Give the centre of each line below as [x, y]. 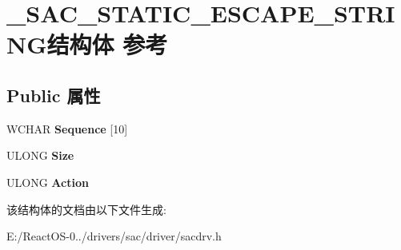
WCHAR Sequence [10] [67, 128]
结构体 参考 [107, 44]
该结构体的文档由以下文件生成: [86, 209]
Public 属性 [54, 95]
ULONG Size [40, 155]
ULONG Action [48, 182]
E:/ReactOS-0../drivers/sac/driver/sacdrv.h [114, 236]
